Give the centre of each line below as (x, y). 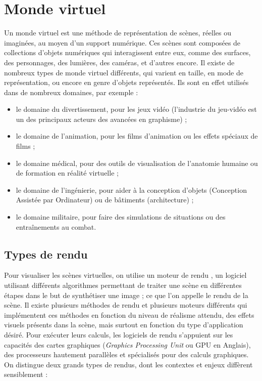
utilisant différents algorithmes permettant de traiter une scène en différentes (123, 285)
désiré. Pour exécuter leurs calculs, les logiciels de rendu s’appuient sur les (119, 334)
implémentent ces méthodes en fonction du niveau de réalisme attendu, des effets (129, 314)
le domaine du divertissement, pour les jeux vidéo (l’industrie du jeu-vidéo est (136, 109)
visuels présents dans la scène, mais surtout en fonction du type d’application (124, 325)
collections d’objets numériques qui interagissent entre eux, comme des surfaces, (127, 52)
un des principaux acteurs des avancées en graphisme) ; (101, 119)
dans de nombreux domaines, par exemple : (71, 92)
